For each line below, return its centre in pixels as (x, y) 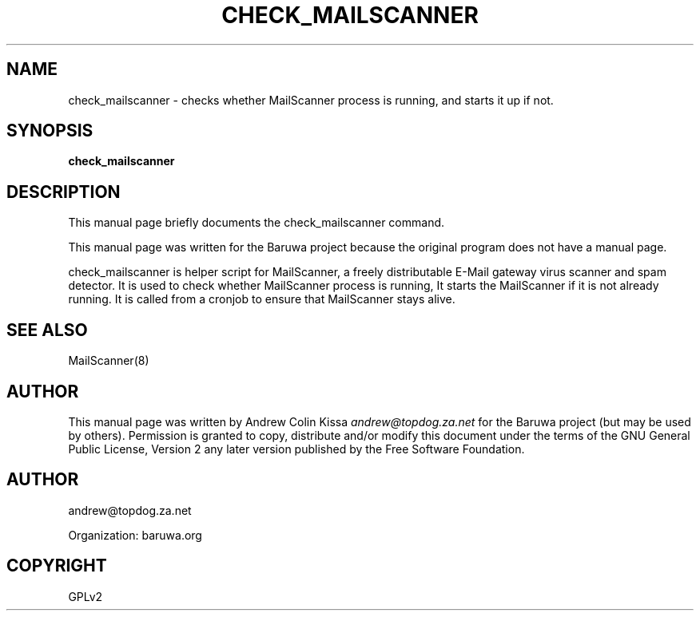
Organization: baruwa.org (135, 535)
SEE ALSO (47, 330)
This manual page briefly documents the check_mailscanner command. (257, 223)
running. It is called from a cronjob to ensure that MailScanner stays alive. (262, 299)
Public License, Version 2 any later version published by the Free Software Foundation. (296, 449)
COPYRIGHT (57, 566)
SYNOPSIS (50, 131)
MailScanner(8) (109, 361)
